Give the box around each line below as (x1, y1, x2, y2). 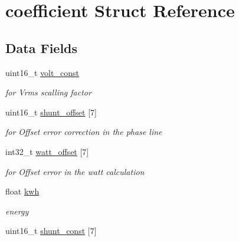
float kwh (5, 185, 40, 197)
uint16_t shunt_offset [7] (5, 105, 97, 118)
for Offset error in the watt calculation (5, 165, 145, 177)
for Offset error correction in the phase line (5, 126, 162, 138)
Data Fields (5, 38, 78, 57)
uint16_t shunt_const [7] (5, 225, 97, 237)
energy (5, 204, 29, 217)
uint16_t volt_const (5, 66, 79, 78)
